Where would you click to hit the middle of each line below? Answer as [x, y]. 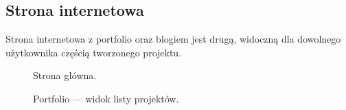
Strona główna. [65, 75]
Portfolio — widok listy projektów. [106, 98]
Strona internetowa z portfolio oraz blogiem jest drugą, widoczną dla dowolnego [173, 39]
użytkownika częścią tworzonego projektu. [94, 52]
